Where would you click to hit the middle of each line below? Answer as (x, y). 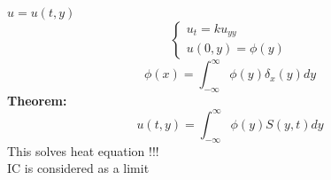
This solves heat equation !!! (83, 150)
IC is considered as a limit (78, 168)
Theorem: (37, 100)
